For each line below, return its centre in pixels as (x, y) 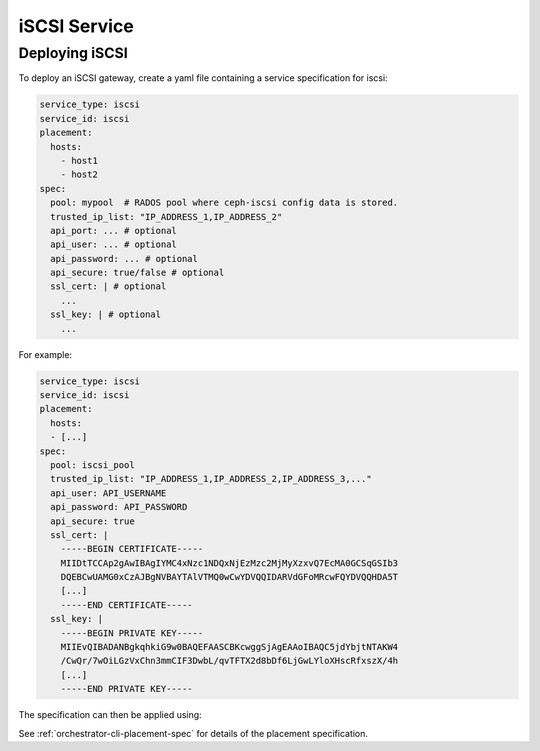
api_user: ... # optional (113, 244)
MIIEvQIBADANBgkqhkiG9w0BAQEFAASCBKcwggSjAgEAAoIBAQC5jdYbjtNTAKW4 (229, 647)
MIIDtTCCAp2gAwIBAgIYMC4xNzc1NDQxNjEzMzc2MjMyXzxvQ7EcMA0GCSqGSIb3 (229, 563)
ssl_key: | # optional (106, 314)
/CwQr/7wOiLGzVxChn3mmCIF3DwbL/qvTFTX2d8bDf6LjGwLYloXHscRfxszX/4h (229, 661)
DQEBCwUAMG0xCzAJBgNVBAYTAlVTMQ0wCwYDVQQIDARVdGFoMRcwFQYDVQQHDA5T (229, 577)
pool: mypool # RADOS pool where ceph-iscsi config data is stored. (224, 203)
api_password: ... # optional (124, 258)
